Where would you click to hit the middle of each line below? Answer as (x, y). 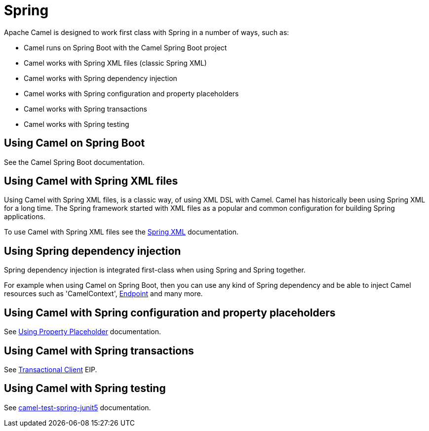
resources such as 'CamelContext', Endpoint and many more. (103, 294)
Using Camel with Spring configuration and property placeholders (170, 313)
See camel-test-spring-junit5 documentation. (78, 407)
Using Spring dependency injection (93, 251)
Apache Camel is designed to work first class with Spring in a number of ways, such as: (147, 32)
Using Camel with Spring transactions (99, 351)
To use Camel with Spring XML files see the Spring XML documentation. (121, 232)
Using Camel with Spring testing (85, 389)
